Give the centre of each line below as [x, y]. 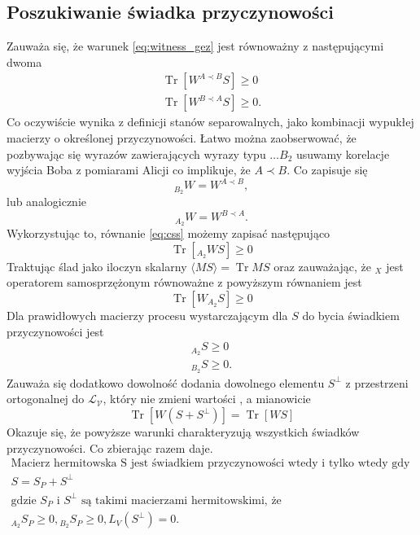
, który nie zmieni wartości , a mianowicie [207, 399]
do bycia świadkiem [351, 315]
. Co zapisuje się [327, 170]
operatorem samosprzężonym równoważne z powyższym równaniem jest [184, 282]
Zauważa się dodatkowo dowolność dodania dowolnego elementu [166, 382]
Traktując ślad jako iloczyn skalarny [97, 266]
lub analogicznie [47, 202]
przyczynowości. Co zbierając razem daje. [110, 447]
